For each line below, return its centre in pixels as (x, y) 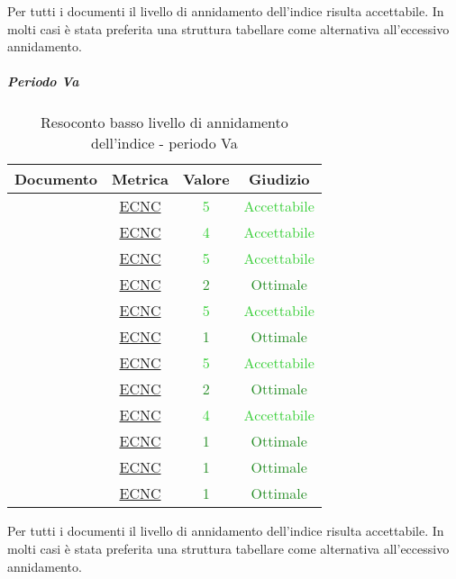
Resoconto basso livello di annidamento (164, 122)
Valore (206, 179)
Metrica (140, 179)
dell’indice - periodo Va (164, 143)
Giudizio (279, 179)
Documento (56, 179)
